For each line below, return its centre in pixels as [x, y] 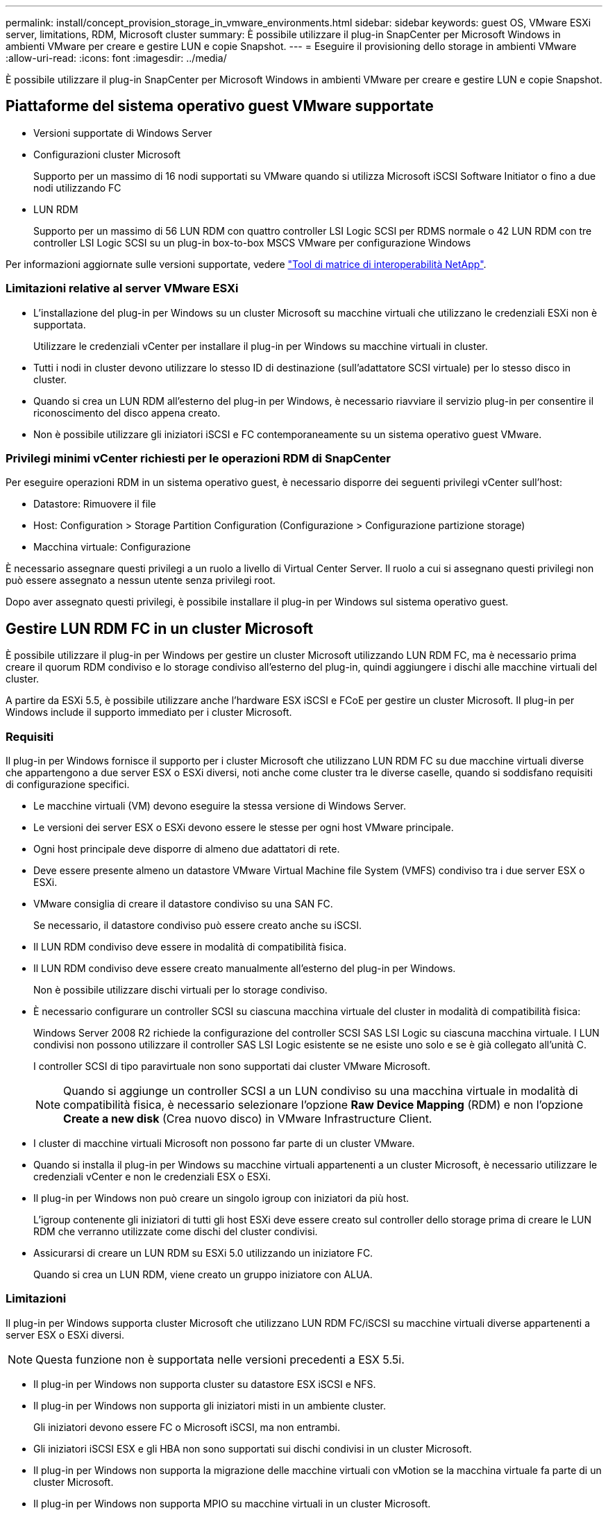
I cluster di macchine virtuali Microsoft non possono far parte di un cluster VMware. [224, 1143]
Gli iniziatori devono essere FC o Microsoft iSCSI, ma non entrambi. [187, 1427]
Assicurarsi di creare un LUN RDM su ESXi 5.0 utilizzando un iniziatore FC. [203, 1253]
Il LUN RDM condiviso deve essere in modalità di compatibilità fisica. [190, 946]
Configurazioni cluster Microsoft [107, 154]
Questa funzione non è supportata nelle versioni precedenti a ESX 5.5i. [220, 1359]
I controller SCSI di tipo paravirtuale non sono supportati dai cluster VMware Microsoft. [232, 1066]
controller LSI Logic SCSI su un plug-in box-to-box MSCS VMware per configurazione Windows [252, 242]
